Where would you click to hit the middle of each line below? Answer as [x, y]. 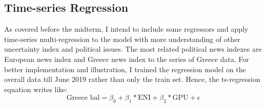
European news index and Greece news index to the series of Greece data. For [127, 59]
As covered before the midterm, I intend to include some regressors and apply [126, 29]
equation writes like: [36, 89]
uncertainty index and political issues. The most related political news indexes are [133, 49]
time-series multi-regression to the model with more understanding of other [122, 39]
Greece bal [83, 98]
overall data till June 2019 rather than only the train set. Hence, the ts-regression [132, 79]
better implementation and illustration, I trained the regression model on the [125, 69]
